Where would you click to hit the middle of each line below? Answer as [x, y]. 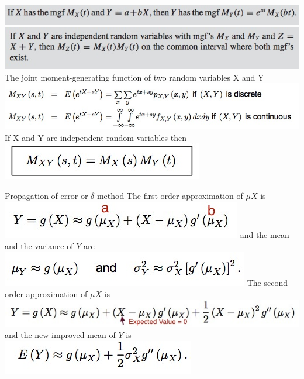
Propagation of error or [46, 196]
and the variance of [39, 246]
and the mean [265, 234]
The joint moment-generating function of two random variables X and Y [134, 77]
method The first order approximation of [170, 196]
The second [267, 282]
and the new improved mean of [60, 335]
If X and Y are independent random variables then [96, 137]
